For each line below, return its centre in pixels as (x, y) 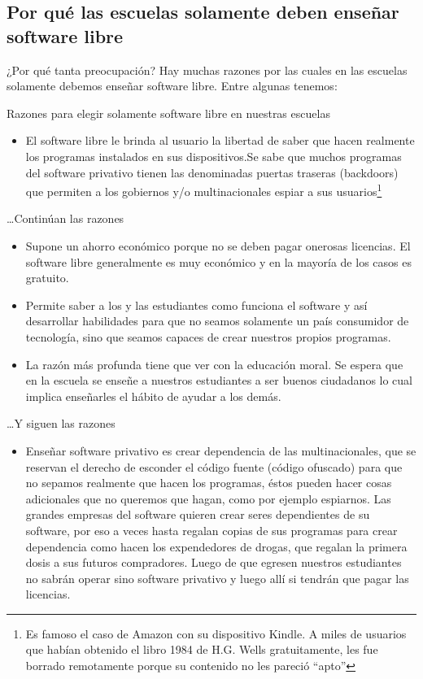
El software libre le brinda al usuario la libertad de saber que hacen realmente (220, 140)
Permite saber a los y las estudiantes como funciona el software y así (196, 305)
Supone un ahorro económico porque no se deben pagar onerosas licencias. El (218, 246)
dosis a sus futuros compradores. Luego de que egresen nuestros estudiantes (214, 562)
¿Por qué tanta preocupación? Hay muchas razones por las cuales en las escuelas (207, 70)
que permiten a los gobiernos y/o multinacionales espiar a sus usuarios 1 (204, 190)
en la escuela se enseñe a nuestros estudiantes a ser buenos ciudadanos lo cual (219, 380)
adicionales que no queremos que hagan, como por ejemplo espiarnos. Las (208, 498)
